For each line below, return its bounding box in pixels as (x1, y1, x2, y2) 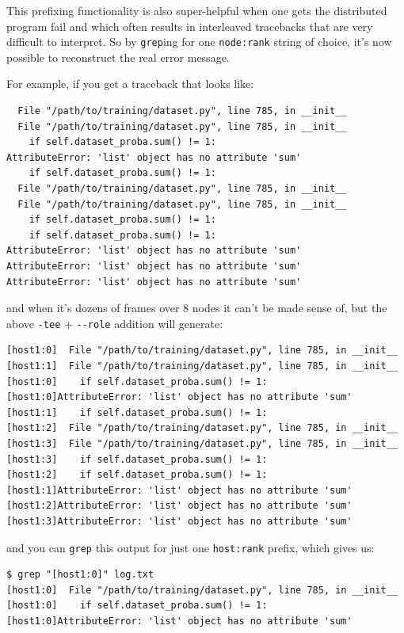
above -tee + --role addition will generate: (6, 315, 223, 331)
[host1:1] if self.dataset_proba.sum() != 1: (6, 406, 268, 418)
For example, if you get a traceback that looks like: (6, 75, 254, 92)
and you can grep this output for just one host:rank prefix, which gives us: (6, 539, 375, 555)
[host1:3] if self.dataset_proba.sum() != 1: (6, 453, 268, 465)
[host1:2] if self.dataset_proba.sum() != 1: (6, 469, 268, 481)
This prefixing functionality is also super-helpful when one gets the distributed (6, 2, 387, 18)
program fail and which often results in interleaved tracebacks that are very (6, 17, 373, 34)
